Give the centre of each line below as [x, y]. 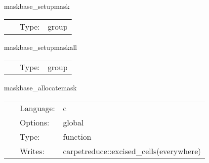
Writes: [32, 151]
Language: [38, 108]
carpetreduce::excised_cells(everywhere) [132, 151]
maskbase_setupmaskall [41, 47]
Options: [35, 122]
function [77, 136]
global [73, 122]
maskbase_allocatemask [41, 88]
